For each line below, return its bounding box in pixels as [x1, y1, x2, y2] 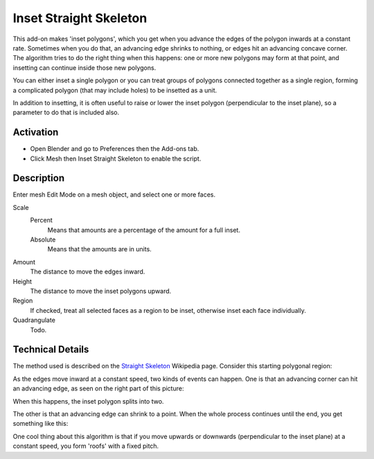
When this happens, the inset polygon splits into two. [12, 397, 164, 405]
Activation [12, 127, 59, 138]
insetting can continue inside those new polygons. [12, 63, 157, 72]
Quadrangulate [12, 316, 55, 325]
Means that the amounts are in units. [47, 245, 152, 253]
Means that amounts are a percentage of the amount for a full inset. [47, 226, 240, 234]
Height [12, 277, 33, 285]
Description [12, 172, 65, 184]
